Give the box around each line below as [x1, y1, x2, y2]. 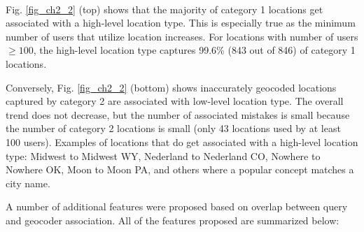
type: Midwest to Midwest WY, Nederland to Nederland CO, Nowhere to [6, 148, 321, 163]
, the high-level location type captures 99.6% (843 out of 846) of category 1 [33, 43, 356, 57]
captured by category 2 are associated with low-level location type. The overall [6, 94, 344, 108]
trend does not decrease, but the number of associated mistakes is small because [6, 107, 350, 122]
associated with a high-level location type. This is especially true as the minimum [6, 15, 356, 30]
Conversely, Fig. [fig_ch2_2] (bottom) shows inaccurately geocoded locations [6, 80, 337, 94]
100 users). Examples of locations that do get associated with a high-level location [6, 134, 358, 149]
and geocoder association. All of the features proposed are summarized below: [6, 212, 339, 227]
